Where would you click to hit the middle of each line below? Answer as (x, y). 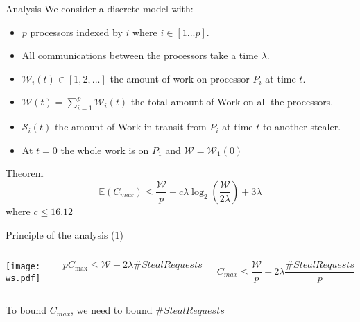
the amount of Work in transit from (130, 127)
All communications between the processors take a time (140, 55)
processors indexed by (76, 32)
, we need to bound (112, 310)
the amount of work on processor (180, 78)
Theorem (25, 173)
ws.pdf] (23, 278)
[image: (23, 267)
